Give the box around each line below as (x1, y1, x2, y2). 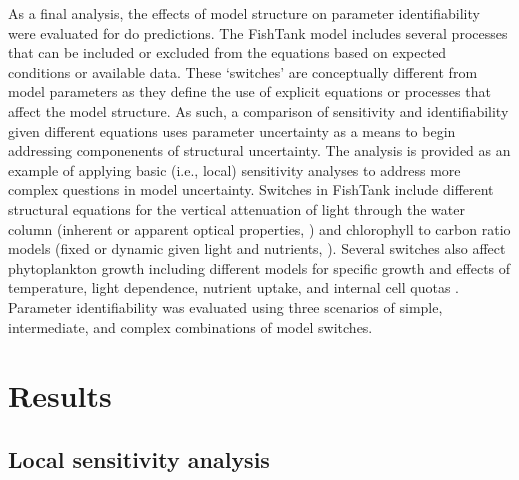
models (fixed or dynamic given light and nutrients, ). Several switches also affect (8, 238, 506, 259)
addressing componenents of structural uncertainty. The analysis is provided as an (8, 140, 511, 161)
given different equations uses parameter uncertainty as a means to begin (8, 120, 456, 141)
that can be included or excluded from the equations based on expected (8, 42, 447, 63)
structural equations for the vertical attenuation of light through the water (8, 198, 465, 219)
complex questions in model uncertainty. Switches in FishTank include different (8, 179, 494, 200)
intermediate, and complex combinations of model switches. (8, 316, 373, 337)
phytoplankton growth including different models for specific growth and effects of (8, 257, 511, 278)
